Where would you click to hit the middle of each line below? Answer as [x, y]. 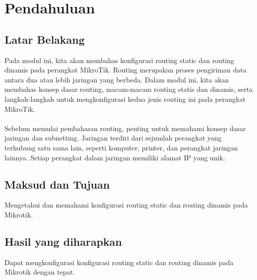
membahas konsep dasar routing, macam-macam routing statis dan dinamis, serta [129, 89]
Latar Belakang [45, 39]
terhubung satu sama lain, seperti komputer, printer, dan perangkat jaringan [121, 147]
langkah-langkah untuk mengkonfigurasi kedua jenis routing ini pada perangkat [125, 99]
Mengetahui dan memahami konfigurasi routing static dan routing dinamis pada [126, 205]
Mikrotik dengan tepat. [40, 272]
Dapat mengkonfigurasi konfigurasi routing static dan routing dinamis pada [119, 262]
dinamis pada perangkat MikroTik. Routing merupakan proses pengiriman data [126, 70]
